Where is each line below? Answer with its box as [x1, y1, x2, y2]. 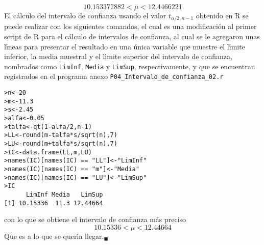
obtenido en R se [196, 10, 249, 20]
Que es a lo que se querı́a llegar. [4, 230, 104, 241]
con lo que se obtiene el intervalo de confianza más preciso [4, 214, 186, 225]
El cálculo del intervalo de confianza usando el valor [4, 10, 166, 20]
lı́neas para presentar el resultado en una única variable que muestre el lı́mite [4, 41, 245, 51]
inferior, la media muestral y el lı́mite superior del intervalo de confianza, [4, 51, 232, 62]
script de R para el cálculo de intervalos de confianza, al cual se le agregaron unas [4, 31, 260, 42]
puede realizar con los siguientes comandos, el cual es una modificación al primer [4, 21, 257, 32]
